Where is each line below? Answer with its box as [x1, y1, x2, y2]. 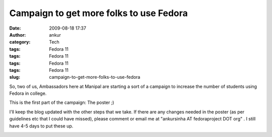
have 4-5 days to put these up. [9, 123, 74, 129]
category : [9, 39, 31, 45]
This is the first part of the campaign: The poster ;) [9, 99, 114, 105]
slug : [9, 74, 20, 80]
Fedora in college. [9, 90, 47, 96]
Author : [9, 32, 26, 38]
